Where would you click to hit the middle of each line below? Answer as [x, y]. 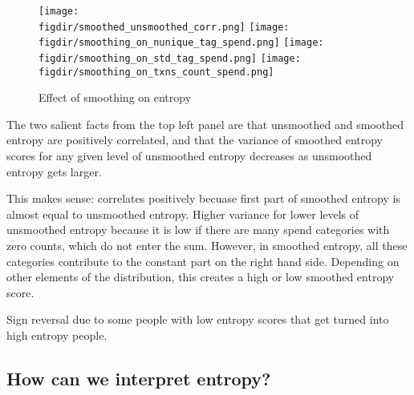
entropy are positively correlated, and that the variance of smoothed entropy [195, 140]
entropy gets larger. [54, 171]
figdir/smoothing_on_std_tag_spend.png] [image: [170, 58]
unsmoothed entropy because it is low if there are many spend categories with [198, 230]
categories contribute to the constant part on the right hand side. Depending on [203, 261]
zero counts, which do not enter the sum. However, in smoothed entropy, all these [207, 246]
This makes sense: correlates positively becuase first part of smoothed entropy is [203, 198]
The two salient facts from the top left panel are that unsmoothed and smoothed [205, 124]
